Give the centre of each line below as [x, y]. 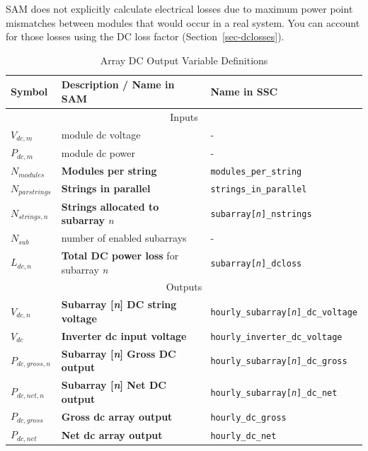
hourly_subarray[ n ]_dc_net [274, 393]
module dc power [98, 152]
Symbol [29, 92]
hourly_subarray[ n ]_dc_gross [279, 362]
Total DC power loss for [120, 255]
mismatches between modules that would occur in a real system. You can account [183, 22]
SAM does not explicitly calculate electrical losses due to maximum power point [179, 8]
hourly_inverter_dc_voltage [276, 337]
